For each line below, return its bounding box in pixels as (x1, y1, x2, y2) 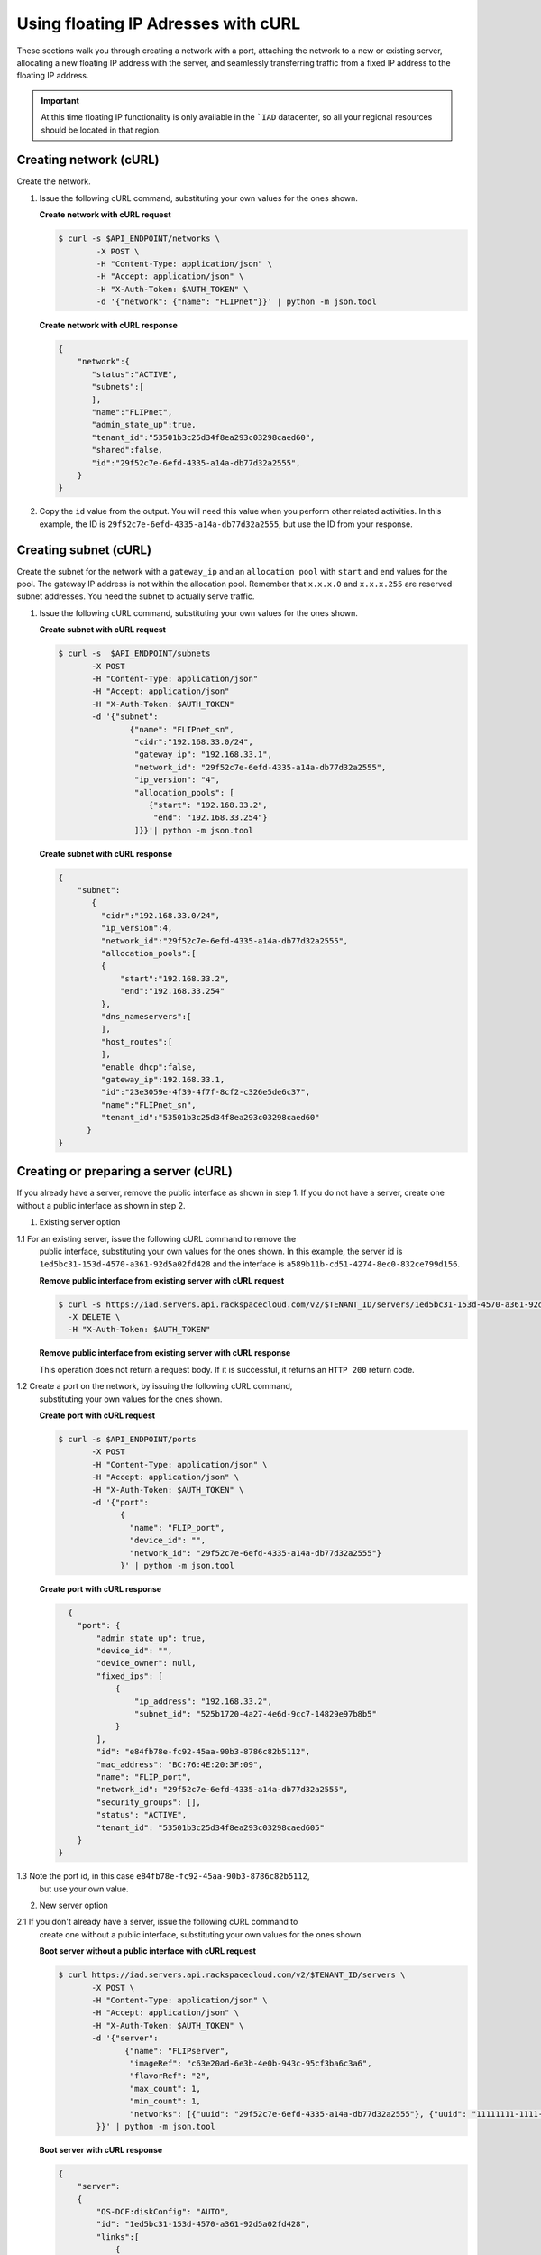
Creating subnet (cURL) (16, 542, 152, 557)
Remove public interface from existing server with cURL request (39, 1275, 285, 1285)
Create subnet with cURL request (39, 624, 167, 635)
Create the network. (16, 176, 91, 187)
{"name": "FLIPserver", (124, 2046, 230, 2056)
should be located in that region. (41, 124, 161, 135)
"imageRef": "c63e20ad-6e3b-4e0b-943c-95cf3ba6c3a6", (129, 2057, 372, 2068)
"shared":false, (91, 445, 164, 456)
